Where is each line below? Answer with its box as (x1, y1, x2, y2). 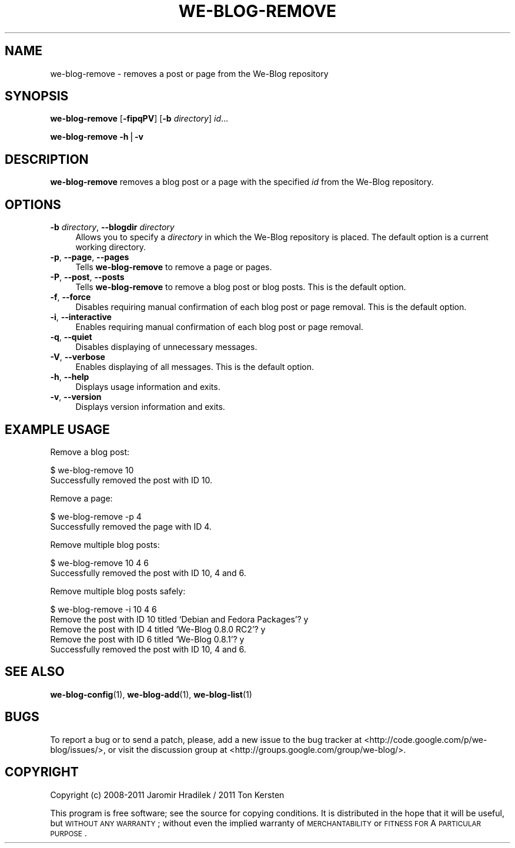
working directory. (75, 242, 146, 253)
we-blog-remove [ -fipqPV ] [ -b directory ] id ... (50, 113, 229, 124)
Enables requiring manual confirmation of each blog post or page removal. (75, 322, 363, 332)
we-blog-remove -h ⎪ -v (50, 132, 143, 142)
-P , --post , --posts (50, 272, 125, 282)
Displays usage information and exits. (75, 382, 220, 392)
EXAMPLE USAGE (5, 422, 110, 437)
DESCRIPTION (5, 152, 89, 167)
